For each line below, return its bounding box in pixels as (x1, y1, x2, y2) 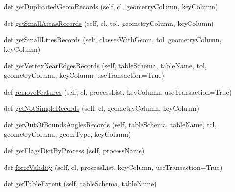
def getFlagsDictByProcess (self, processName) (4, 145, 145, 155)
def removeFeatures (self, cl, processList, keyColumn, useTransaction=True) (4, 86, 232, 96)
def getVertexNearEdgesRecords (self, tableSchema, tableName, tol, (4, 60, 207, 71)
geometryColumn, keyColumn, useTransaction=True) (4, 70, 164, 80)
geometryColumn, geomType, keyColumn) (4, 129, 131, 139)
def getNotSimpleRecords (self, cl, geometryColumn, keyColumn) (4, 103, 200, 113)
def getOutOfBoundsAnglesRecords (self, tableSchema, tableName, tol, (4, 119, 217, 129)
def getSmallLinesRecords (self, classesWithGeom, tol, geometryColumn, (4, 34, 222, 45)
